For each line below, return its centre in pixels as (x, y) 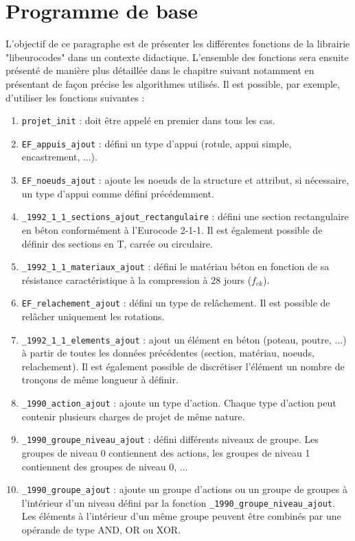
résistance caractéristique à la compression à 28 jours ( (137, 279)
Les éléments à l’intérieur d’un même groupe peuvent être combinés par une (181, 516)
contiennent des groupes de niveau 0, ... (105, 466)
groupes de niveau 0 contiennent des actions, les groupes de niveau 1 (166, 452)
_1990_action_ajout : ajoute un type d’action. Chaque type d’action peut (179, 403)
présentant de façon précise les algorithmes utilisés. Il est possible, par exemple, (173, 83)
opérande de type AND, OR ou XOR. (101, 530)
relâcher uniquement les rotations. (93, 316)
